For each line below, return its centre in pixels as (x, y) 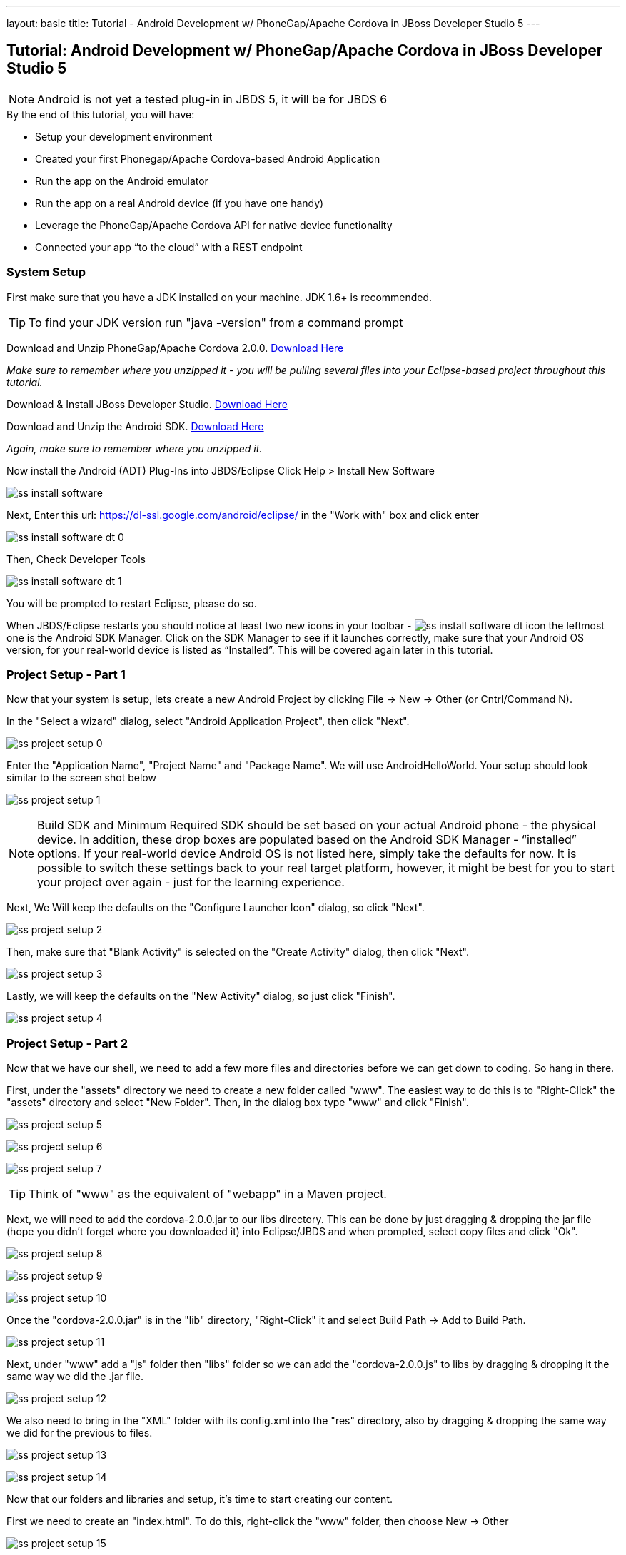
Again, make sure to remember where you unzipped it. (135, 448)
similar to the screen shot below (81, 778)
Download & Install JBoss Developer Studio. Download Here (147, 404)
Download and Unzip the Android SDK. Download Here (135, 426)
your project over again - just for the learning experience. (191, 882)
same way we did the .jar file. (75, 1377)
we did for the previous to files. (80, 1433)
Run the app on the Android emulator (122, 181)
